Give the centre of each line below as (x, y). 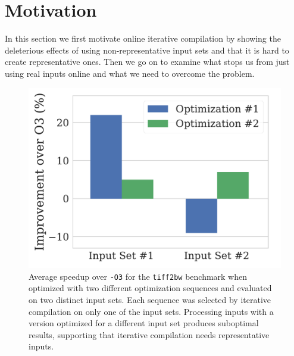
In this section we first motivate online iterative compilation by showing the (143, 38)
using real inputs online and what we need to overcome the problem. (130, 73)
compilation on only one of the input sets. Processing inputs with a (151, 311)
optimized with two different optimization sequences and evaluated (150, 288)
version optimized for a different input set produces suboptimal (144, 323)
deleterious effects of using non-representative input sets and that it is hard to (147, 50)
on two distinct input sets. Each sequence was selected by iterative (150, 300)
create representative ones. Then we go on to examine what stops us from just (147, 62)
